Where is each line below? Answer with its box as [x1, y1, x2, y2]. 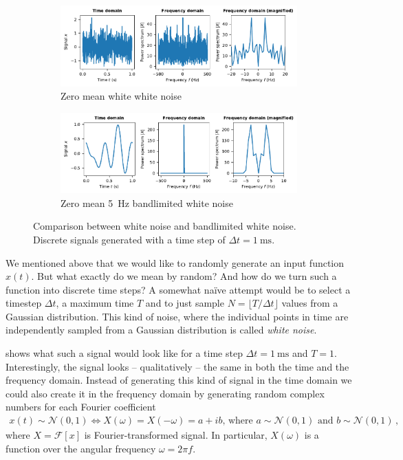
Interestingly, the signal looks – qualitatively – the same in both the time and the [6, 359, 349, 373]
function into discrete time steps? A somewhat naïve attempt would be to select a [6, 282, 351, 296]
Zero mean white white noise [61, 89, 182, 103]
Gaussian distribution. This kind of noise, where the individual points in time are [6, 309, 349, 323]
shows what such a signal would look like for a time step [6, 346, 243, 360]
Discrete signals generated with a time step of [33, 232, 226, 246]
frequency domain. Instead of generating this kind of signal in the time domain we [6, 373, 352, 387]
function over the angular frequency [6, 441, 156, 455]
